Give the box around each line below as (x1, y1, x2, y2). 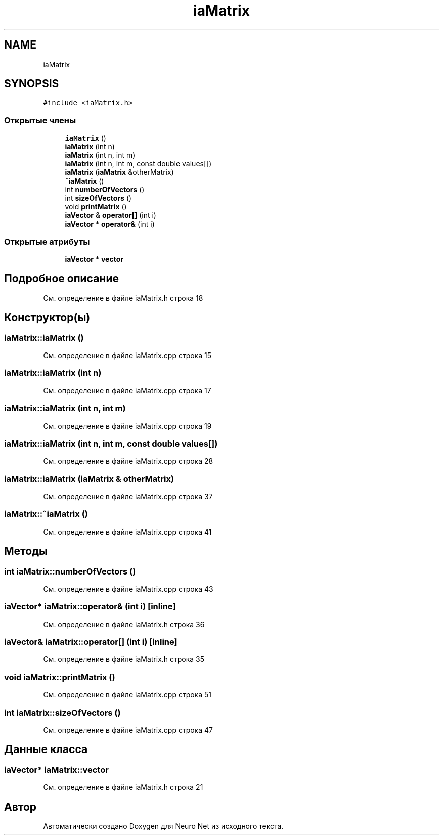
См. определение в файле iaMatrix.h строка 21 (43, 783, 203, 792)
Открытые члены (4, 115, 76, 125)
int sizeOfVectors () (65, 194, 132, 203)
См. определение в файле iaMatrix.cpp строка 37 (43, 492, 213, 501)
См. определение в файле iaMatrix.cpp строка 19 (43, 421, 212, 430)
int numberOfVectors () (65, 185, 145, 194)
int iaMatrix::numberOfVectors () (4, 566, 136, 577)
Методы (4, 545, 48, 558)
